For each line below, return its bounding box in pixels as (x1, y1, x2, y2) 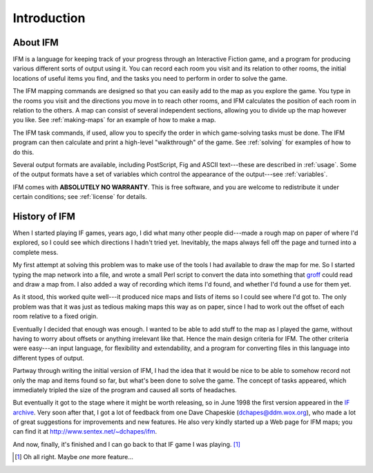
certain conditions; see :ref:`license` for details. (12, 193, 148, 201)
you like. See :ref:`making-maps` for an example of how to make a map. (12, 116, 217, 124)
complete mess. (12, 248, 59, 256)
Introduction (12, 10, 86, 26)
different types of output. (12, 354, 84, 362)
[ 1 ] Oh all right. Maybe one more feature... (15, 453, 134, 461)
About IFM (12, 37, 59, 48)
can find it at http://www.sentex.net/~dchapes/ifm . (12, 427, 157, 436)
